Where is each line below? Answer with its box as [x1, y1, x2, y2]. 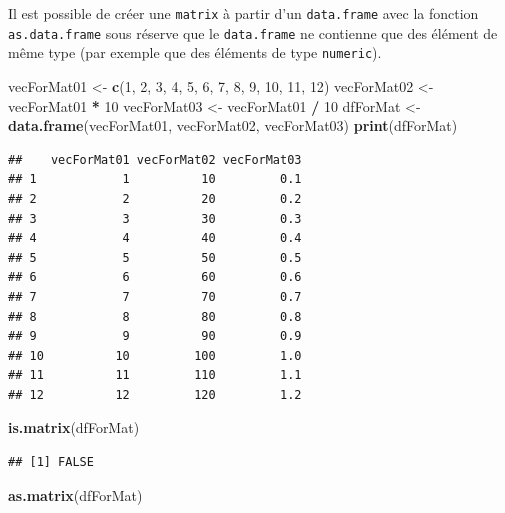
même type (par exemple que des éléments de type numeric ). [8, 42, 382, 63]
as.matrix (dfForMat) [8, 484, 143, 505]
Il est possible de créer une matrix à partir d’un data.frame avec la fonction [8, 3, 479, 23]
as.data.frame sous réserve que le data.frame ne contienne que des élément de [8, 22, 498, 43]
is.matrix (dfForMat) [8, 417, 140, 438]
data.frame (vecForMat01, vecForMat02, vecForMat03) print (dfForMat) [8, 115, 458, 136]
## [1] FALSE [8, 455, 94, 470]
